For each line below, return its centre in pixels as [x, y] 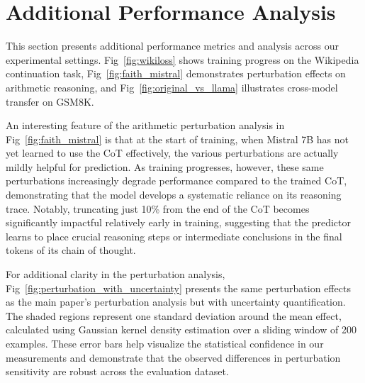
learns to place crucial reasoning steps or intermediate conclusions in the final [174, 236]
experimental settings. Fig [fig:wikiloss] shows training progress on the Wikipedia [182, 59]
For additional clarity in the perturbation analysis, [116, 274]
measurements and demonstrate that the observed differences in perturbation [173, 357]
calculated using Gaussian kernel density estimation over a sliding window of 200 [181, 329]
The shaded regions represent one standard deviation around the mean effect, [174, 315]
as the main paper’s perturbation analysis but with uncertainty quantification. [176, 302]
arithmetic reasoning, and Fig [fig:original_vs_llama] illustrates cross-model [172, 87]
